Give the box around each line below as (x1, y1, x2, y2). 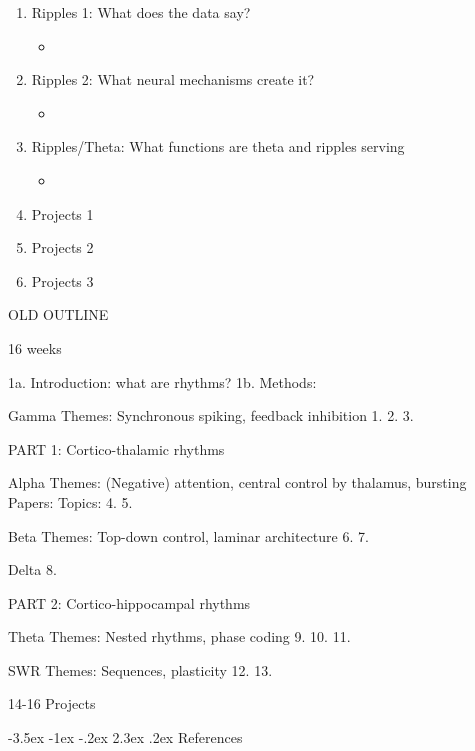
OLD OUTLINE (8, 304, 109, 325)
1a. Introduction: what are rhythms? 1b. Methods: (8, 371, 317, 392)
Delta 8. (8, 559, 57, 580)
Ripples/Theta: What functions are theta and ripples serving (31, 136, 405, 157)
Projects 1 (31, 203, 94, 224)
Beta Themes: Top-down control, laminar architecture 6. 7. (8, 525, 369, 546)
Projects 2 (31, 237, 94, 258)
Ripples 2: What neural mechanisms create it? (31, 69, 315, 90)
